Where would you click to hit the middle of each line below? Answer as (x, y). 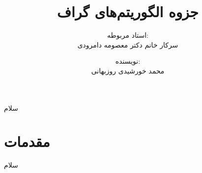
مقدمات (27, 141)
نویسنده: (128, 61)
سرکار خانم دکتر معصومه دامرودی (128, 44)
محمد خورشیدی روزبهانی (128, 70)
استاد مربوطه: (128, 35)
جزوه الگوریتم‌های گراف (128, 12)
